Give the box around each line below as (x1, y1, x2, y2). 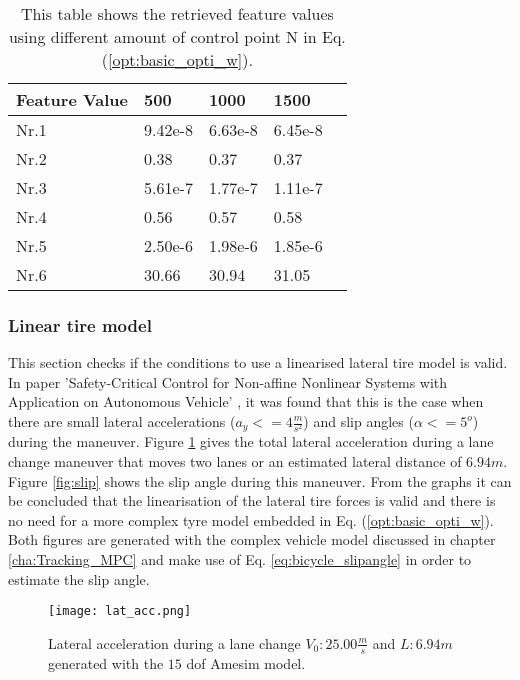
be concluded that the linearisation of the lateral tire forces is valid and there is (8, 490, 496, 511)
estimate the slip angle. (8, 568, 150, 589)
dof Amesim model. (186, 652, 306, 673)
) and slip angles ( (303, 411, 414, 431)
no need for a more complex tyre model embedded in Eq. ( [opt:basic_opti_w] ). (8, 509, 494, 530)
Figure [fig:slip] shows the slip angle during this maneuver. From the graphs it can (8, 470, 512, 491)
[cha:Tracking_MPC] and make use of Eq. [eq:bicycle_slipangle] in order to (8, 549, 472, 570)
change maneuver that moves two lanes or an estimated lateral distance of (8, 451, 462, 472)
